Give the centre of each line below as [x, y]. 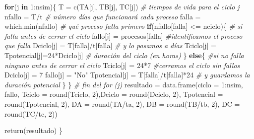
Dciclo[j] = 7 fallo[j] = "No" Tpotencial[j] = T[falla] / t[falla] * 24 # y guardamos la [127, 75]
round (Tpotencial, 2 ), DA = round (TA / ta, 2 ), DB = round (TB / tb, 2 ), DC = [122, 104]
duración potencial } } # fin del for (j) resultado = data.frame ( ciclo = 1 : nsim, [124, 84]
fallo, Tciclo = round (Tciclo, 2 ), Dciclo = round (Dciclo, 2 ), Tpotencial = [114, 94]
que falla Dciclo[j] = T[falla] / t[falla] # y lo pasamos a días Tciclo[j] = [110, 45]
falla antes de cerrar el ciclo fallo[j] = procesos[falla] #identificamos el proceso [124, 35]
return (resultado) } [33, 130]
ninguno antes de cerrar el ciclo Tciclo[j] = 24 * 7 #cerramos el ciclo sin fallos [122, 65]
